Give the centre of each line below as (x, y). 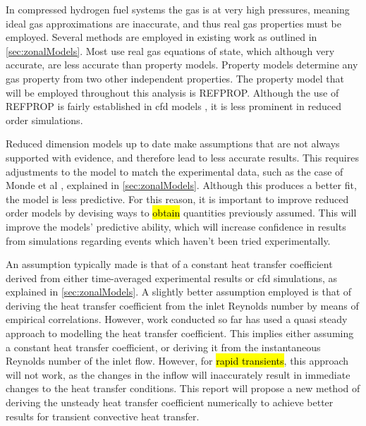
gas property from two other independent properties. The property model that (175, 78)
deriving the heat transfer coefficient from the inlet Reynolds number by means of (182, 305)
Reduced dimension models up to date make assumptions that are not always (173, 144)
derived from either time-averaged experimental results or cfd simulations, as (172, 278)
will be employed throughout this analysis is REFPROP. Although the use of (172, 92)
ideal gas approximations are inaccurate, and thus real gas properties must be (173, 23)
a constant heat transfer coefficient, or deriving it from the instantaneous (163, 347)
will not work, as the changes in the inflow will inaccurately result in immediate (178, 374)
